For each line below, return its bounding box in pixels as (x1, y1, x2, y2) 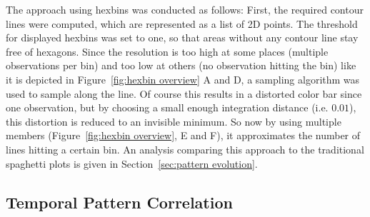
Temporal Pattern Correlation (6, 191, 233, 213)
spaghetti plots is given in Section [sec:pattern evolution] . (6, 156, 258, 171)
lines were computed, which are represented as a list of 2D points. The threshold (6, 16, 358, 31)
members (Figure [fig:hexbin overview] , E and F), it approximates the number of (6, 128, 361, 143)
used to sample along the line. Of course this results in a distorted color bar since (6, 86, 362, 101)
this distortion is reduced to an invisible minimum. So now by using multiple (6, 113, 341, 128)
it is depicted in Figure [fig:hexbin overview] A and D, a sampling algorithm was (6, 71, 360, 86)
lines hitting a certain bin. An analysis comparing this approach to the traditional (6, 141, 364, 156)
